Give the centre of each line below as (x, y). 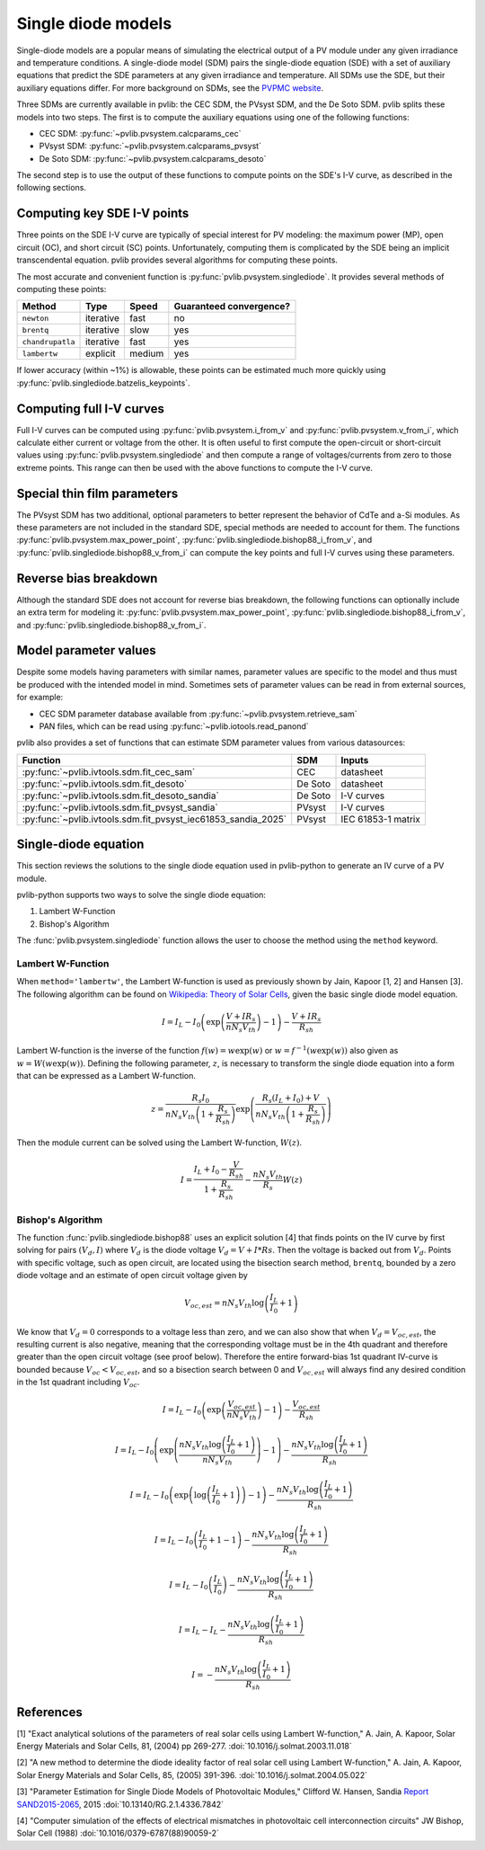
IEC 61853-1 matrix (381, 819)
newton (35, 318)
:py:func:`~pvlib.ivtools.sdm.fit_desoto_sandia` (120, 796)
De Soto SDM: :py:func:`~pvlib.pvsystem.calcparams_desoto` (153, 158)
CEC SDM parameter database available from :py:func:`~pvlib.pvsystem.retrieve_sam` (198, 714)
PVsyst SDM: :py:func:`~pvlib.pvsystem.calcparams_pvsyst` (150, 146)
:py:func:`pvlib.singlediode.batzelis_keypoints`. (103, 383)
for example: (40, 698)
